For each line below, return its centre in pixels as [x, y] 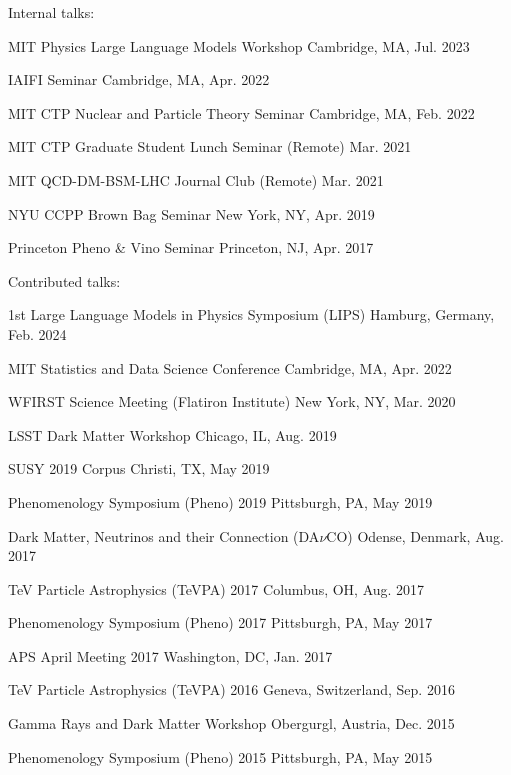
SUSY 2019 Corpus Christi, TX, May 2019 [139, 468]
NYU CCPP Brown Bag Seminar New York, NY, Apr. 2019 [191, 213]
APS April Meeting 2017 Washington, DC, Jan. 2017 [170, 655]
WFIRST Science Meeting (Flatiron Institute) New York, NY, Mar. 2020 [232, 401]
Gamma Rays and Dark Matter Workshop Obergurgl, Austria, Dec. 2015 [231, 723]
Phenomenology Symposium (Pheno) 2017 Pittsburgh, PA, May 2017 [220, 622]
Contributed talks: [64, 280]
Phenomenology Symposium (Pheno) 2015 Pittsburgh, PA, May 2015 [220, 756]
